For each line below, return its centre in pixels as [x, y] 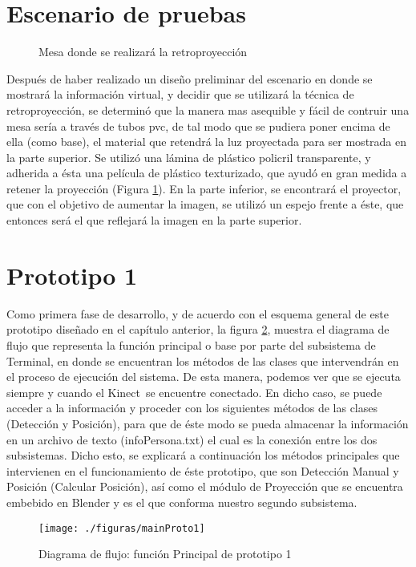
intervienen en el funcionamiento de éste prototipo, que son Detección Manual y [203, 470]
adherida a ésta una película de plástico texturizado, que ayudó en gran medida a [207, 173]
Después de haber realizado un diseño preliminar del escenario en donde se [190, 78]
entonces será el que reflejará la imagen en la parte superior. [154, 220]
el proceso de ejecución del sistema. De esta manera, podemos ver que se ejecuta [204, 377]
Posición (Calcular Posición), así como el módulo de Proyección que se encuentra [205, 486]
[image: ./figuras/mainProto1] [122, 528]
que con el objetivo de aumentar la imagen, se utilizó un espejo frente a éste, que [205, 204]
